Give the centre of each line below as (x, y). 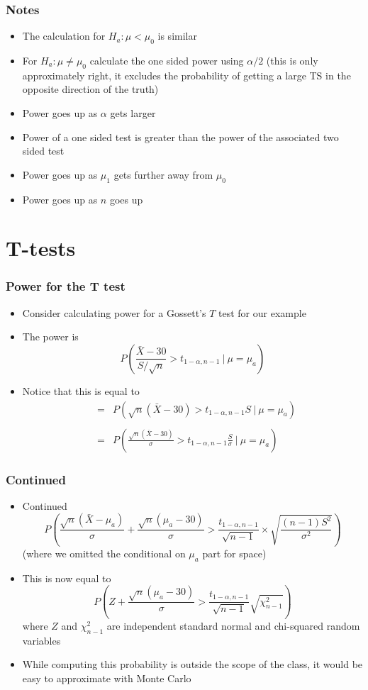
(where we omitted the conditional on (104, 553)
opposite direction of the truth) (90, 89)
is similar (177, 36)
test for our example (262, 312)
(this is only (292, 61)
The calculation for (64, 36)
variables (41, 640)
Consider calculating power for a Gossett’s (114, 312)
